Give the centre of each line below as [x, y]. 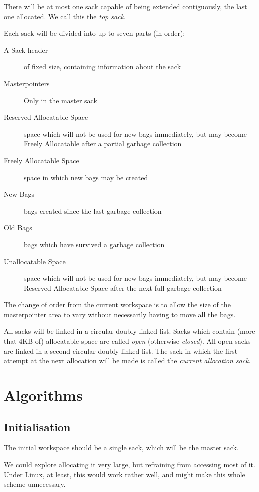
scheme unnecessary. [35, 484]
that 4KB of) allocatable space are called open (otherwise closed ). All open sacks [127, 341]
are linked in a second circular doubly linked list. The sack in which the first [121, 350]
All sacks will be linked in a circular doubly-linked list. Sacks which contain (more [129, 331]
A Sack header [26, 50]
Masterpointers [27, 83]
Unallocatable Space [35, 261]
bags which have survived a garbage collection [94, 244]
